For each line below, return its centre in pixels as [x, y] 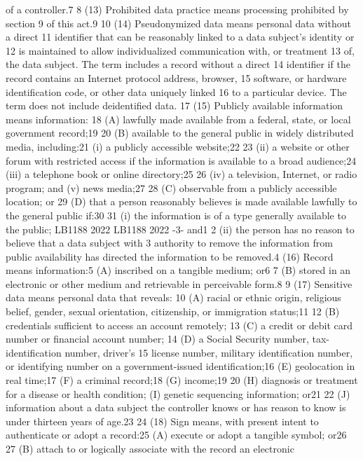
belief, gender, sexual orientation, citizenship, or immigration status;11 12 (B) [173, 311]
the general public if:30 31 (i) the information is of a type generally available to [176, 215]
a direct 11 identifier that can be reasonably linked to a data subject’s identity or [180, 37]
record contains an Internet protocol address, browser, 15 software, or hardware [176, 77]
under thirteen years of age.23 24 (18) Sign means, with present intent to [162, 421]
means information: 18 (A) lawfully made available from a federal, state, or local [178, 119]
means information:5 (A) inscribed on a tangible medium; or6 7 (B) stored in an [178, 270]
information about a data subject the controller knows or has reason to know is [176, 407]
